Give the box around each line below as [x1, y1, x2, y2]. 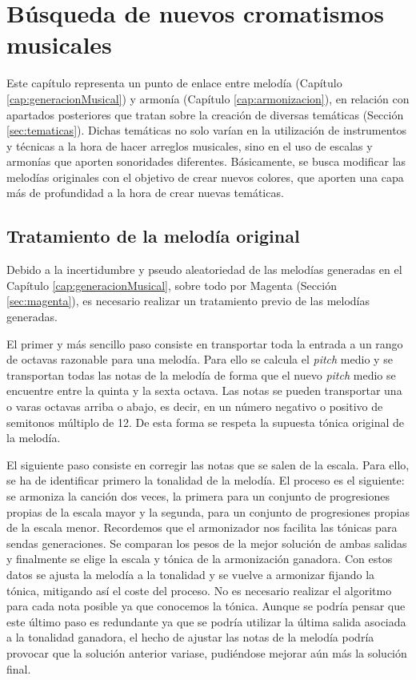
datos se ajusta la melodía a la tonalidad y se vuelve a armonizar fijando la [6, 565, 375, 582]
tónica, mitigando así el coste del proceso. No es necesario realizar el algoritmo [6, 581, 392, 598]
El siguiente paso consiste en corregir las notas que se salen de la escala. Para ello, [6, 456, 410, 473]
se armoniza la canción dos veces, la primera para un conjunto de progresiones [6, 487, 390, 504]
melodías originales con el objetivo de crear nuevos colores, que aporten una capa [6, 168, 404, 185]
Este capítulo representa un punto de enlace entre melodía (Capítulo [6, 74, 342, 91]
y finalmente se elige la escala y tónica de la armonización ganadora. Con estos [6, 550, 393, 567]
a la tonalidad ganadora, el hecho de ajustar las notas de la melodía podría [6, 629, 374, 646]
